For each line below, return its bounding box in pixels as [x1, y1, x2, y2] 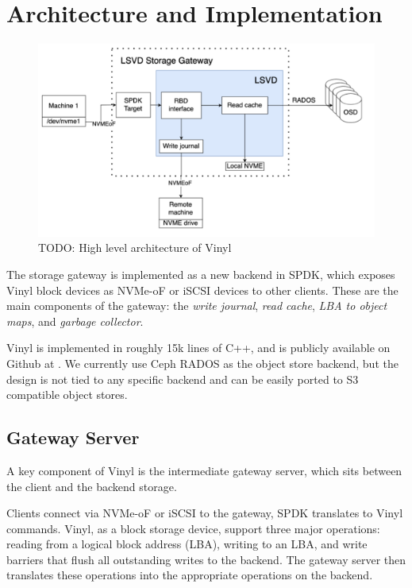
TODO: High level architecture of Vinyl [38, 239, 232, 256]
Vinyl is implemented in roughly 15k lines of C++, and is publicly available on [6, 339, 391, 356]
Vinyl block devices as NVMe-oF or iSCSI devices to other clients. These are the [6, 281, 399, 298]
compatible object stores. [6, 386, 128, 403]
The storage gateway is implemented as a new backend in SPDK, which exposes [6, 265, 395, 282]
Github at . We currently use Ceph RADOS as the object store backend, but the [6, 354, 399, 371]
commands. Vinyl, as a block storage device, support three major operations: [6, 520, 380, 536]
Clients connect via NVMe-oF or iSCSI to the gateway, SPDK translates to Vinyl [6, 505, 403, 521]
